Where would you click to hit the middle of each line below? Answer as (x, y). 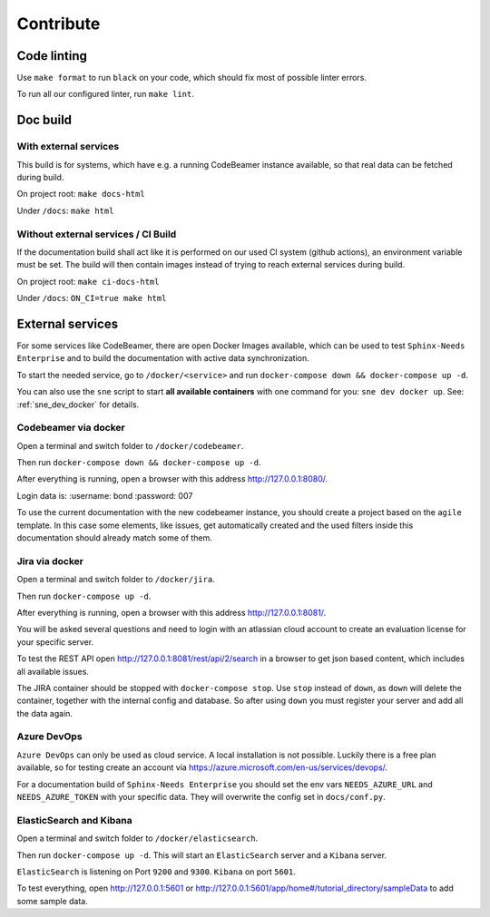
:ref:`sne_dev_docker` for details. (78, 405)
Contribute (59, 24)
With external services (68, 147)
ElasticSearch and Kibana (74, 820)
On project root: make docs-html (81, 194)
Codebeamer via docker (71, 428)
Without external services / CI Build (97, 234)
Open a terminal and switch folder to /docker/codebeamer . (130, 445)
